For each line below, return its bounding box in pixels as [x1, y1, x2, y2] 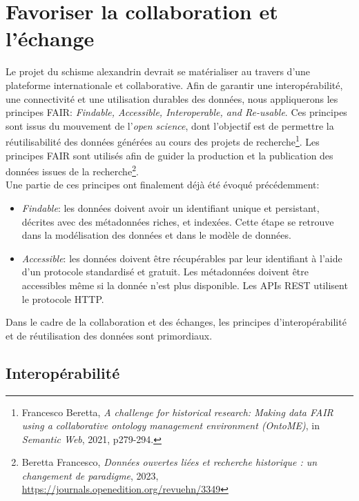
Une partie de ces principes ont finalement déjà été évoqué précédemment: [6, 177, 320, 192]
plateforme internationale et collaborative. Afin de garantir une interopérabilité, [6, 77, 343, 92]
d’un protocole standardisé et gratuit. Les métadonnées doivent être [21, 264, 309, 279]
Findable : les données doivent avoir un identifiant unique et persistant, [21, 200, 320, 215]
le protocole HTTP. [21, 291, 104, 306]
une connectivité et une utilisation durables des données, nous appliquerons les [6, 91, 338, 106]
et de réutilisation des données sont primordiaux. [6, 328, 213, 342]
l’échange [6, 24, 95, 52]
